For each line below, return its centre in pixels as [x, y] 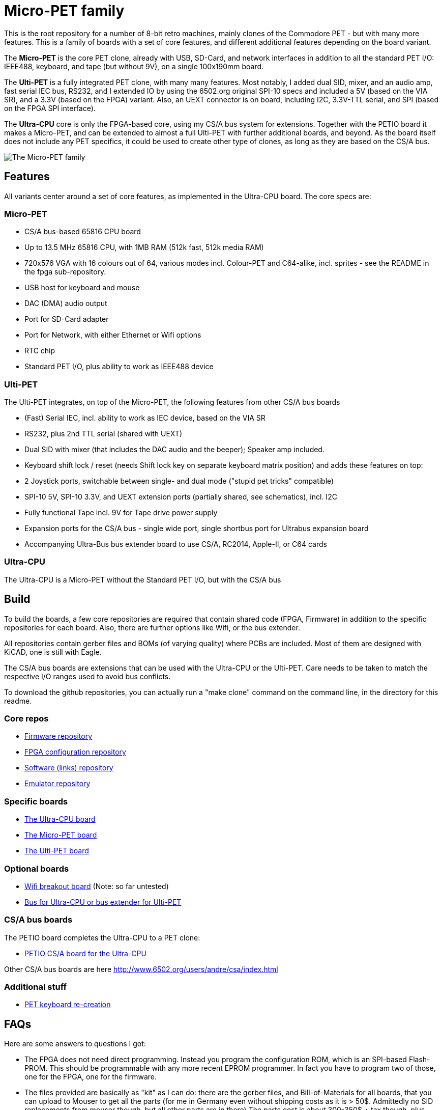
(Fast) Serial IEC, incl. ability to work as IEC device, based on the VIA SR [145, 418]
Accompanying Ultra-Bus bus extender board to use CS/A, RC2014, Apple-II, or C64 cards [176, 544]
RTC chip [40, 351]
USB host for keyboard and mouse [82, 288]
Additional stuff [36, 987]
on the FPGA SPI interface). [50, 108]
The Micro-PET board [61, 835]
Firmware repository [58, 736]
